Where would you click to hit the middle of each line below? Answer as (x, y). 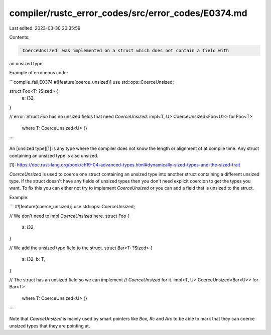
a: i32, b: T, (33, 259)
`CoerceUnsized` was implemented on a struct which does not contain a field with (124, 50)
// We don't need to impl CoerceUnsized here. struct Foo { (70, 216)
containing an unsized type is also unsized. (54, 155)
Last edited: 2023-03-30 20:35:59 (45, 28)
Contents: (19, 37)
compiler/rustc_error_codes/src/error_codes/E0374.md (128, 13)
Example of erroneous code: (39, 73)
